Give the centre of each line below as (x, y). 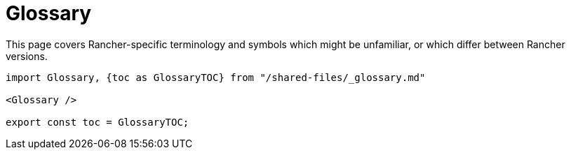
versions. (27, 56)
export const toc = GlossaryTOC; (98, 122)
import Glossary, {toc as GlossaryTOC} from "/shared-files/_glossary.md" (216, 77)
